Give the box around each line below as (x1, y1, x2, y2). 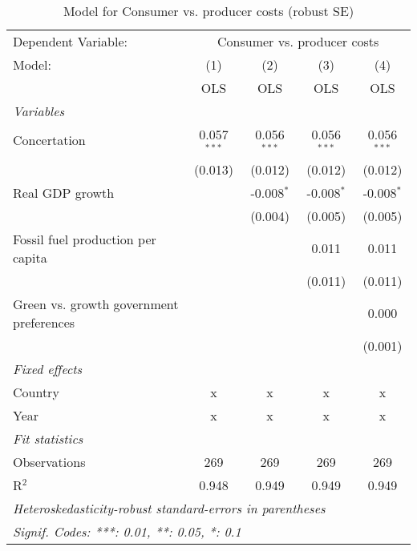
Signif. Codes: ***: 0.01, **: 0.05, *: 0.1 (13, 521, 241, 541)
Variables (13, 102, 65, 120)
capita (13, 247, 47, 267)
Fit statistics (13, 428, 83, 448)
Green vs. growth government (13, 294, 179, 313)
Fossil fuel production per (13, 229, 156, 248)
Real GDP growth (13, 183, 115, 202)
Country (13, 382, 59, 401)
